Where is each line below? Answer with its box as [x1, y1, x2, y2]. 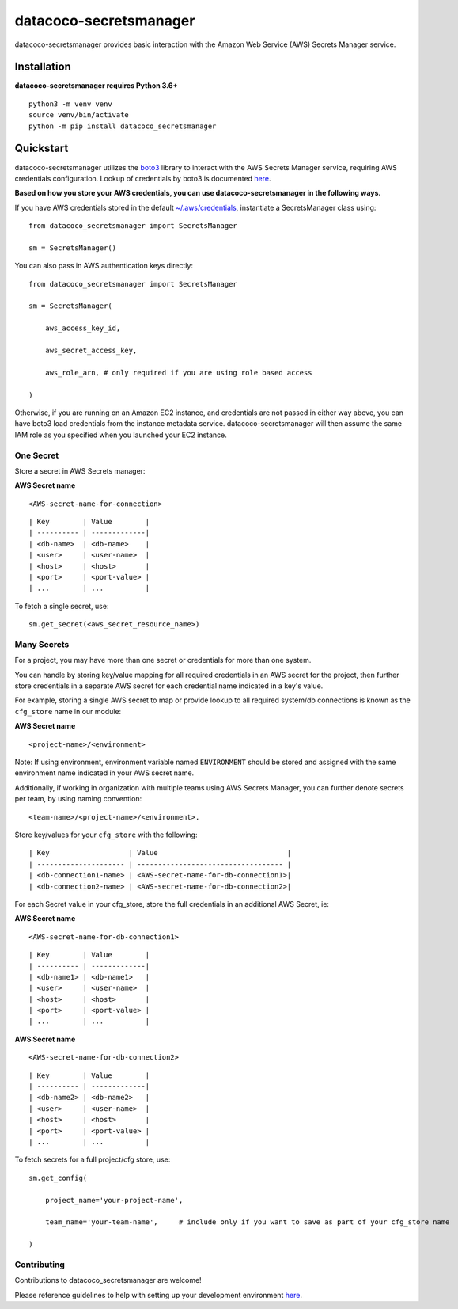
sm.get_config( [28, 1173, 88, 1182]
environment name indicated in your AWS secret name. [14, 768, 195, 778]
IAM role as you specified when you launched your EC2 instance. [14, 430, 227, 440]
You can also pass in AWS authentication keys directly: [14, 261, 194, 271]
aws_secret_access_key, [44, 346, 138, 355]
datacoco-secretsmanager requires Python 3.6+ [14, 81, 178, 90]
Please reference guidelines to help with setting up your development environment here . [14, 1290, 303, 1299]
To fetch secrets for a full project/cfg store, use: [14, 1155, 171, 1164]
